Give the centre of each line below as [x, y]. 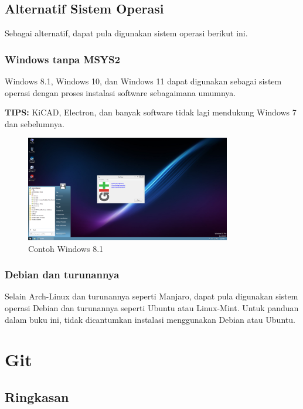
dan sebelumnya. [35, 123]
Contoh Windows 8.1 [66, 248]
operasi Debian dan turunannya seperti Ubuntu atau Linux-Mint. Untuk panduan [152, 307]
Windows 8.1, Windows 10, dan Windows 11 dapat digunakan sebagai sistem [143, 81]
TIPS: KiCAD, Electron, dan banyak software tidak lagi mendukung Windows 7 [151, 112]
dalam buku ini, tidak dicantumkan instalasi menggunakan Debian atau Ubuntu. [150, 319]
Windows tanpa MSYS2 [62, 59]
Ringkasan [37, 396]
